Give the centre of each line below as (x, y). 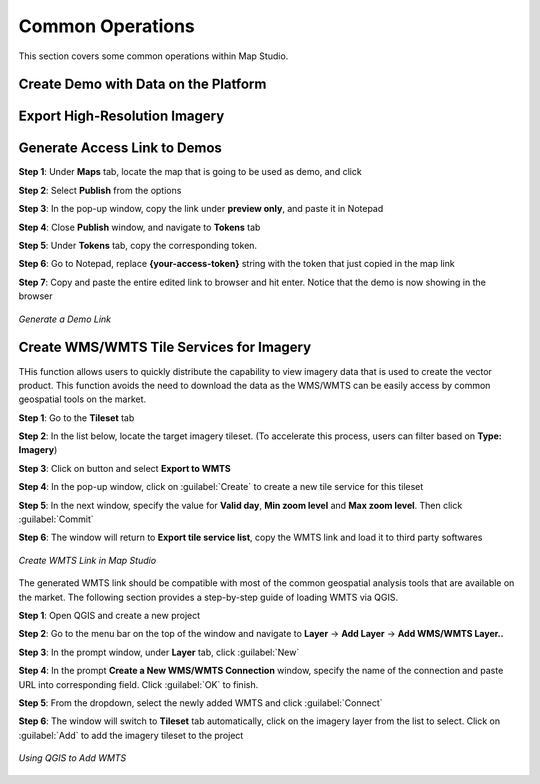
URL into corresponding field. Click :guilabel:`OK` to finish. (138, 684)
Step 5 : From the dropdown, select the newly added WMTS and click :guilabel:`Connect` (201, 702)
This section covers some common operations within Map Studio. (153, 56)
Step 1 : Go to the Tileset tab (76, 417)
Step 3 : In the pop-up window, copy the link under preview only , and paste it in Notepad (201, 209)
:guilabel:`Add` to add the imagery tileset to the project (131, 735)
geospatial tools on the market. (82, 399)
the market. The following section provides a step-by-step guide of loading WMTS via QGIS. (208, 597)
